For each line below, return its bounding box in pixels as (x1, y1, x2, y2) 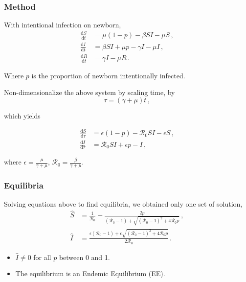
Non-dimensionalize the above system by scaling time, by (4, 87, 175, 97)
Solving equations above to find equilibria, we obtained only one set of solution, (4, 198, 243, 209)
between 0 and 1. (59, 252, 110, 262)
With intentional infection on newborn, (4, 20, 121, 30)
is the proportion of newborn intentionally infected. (31, 70, 185, 80)
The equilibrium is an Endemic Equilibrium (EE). (15, 268, 165, 279)
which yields (4, 111, 41, 121)
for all (33, 252, 51, 262)
